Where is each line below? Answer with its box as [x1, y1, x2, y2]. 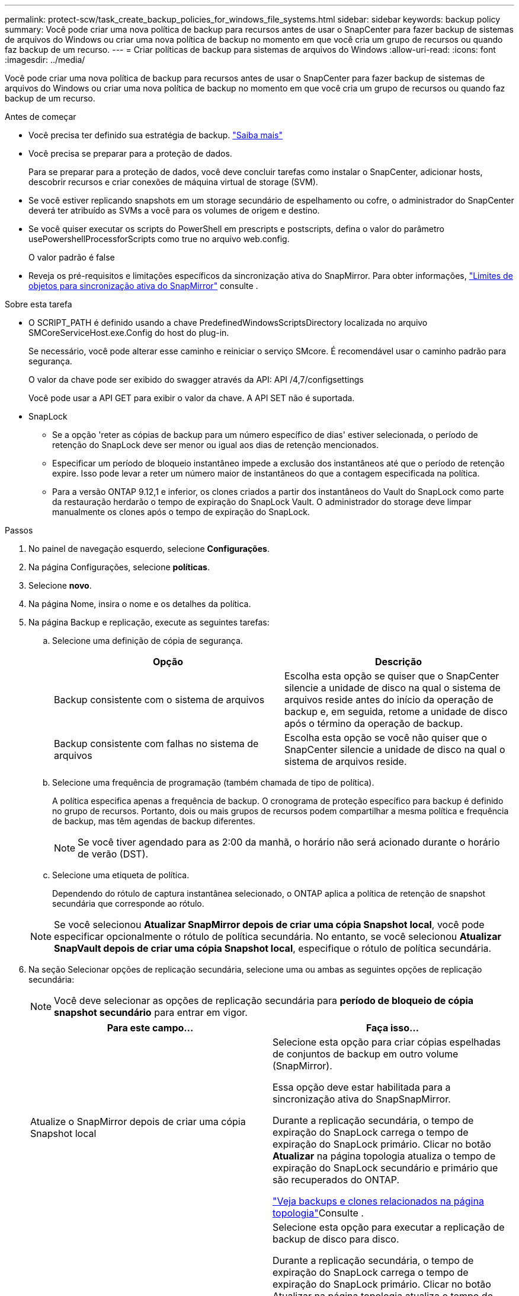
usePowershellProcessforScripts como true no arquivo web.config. [28, 234, 290, 244]
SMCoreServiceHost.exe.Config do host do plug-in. [28, 328, 229, 338]
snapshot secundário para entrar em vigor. [54, 1006, 248, 1018]
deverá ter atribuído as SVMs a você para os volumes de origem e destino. [28, 205, 320, 215]
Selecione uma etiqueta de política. [52, 870, 190, 880]
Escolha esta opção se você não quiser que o [284, 732, 488, 744]
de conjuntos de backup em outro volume [273, 1048, 459, 1060]
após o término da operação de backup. [284, 717, 463, 729]
